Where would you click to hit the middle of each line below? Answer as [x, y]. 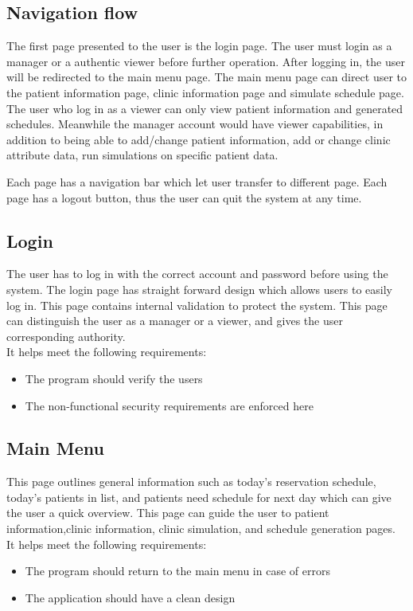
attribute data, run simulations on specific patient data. [142, 155]
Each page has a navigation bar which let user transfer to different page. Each [197, 181]
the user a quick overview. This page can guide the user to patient [168, 513]
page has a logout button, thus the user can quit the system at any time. [184, 197]
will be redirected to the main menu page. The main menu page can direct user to [207, 77]
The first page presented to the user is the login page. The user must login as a [199, 46]
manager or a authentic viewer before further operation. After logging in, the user [206, 61]
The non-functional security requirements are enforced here [169, 405]
